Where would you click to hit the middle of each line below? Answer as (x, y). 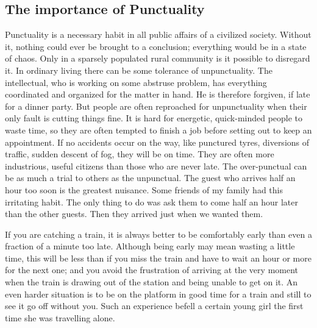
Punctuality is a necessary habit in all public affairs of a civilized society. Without (158, 34)
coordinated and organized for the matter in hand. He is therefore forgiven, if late (158, 94)
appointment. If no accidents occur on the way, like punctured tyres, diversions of (157, 142)
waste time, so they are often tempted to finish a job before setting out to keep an (158, 130)
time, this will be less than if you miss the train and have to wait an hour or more (158, 258)
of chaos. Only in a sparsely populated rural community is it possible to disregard (158, 58)
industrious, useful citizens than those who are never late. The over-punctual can (156, 166)
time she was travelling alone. (60, 317)
